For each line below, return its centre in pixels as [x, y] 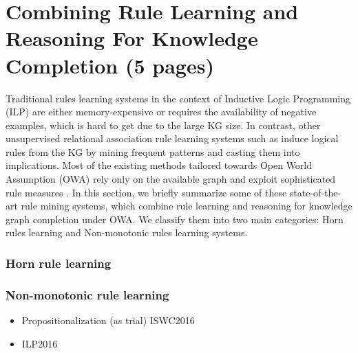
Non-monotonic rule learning [87, 294]
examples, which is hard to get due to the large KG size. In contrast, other [163, 125]
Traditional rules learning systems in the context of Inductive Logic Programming [178, 98]
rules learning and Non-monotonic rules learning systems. [127, 232]
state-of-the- [315, 192]
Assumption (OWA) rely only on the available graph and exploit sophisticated [171, 179]
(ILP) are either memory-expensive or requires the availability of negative [161, 112]
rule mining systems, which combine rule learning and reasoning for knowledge [187, 206]
